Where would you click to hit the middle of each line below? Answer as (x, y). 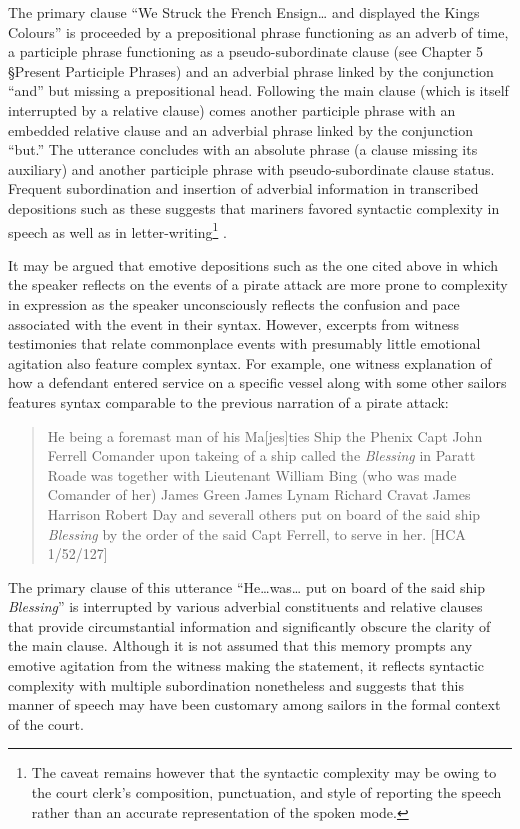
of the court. (46, 723)
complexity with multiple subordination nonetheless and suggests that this (236, 684)
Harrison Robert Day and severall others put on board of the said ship (264, 513)
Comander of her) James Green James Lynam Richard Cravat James (259, 494)
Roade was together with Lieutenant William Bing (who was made (252, 474)
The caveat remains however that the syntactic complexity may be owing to (264, 772)
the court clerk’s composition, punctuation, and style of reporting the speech (266, 792)
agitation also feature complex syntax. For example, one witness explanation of (250, 362)
